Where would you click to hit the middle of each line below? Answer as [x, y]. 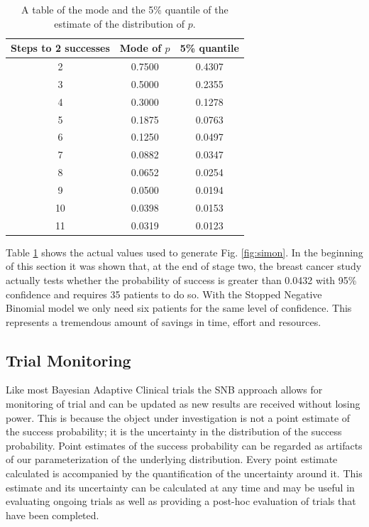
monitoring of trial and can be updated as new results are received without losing [183, 404]
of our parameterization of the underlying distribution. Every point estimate [172, 459]
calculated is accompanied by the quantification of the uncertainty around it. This [184, 473]
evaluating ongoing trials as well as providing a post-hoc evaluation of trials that [181, 501]
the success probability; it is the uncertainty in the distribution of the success [174, 431]
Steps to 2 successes [60, 48]
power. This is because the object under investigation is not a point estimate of [178, 417]
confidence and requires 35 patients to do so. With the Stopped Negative [164, 294]
